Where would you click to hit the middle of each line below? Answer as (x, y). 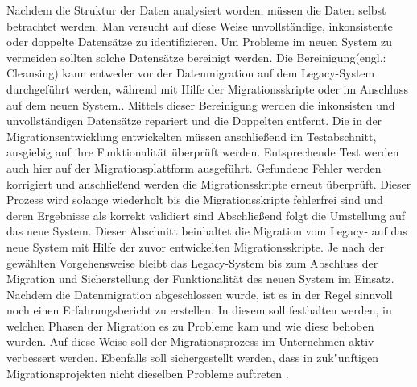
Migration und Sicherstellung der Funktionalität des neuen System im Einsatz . (200, 279)
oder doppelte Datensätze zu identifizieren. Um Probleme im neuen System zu (199, 42)
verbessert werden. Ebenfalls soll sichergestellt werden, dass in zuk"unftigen (193, 358)
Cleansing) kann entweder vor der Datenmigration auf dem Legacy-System (191, 73)
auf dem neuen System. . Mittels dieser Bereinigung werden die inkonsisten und (201, 104)
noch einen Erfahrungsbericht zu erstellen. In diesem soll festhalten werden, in (199, 310)
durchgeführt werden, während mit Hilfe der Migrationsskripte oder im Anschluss (207, 88)
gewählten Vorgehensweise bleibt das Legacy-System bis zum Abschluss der (192, 262)
